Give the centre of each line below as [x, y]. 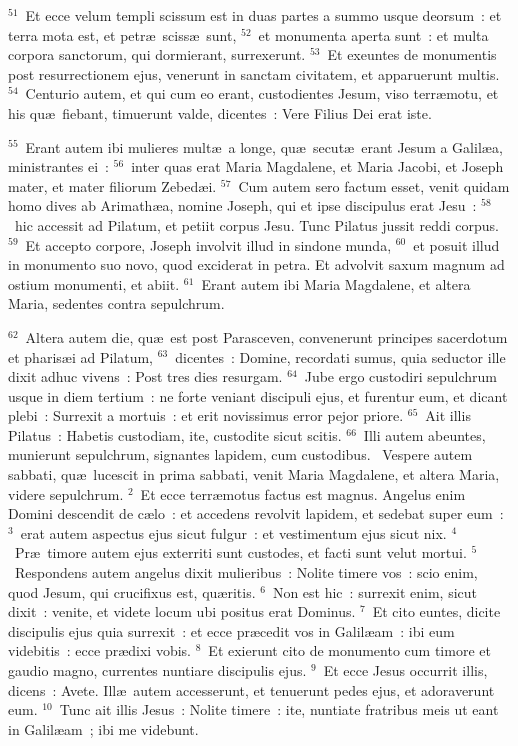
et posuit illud [456, 244]
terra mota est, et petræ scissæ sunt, [122, 34]
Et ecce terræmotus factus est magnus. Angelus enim [303, 493]
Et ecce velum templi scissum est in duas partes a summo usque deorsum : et [263, 15]
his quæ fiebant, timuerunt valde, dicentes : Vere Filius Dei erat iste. [220, 112]
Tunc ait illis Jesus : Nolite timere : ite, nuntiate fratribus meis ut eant [279, 709]
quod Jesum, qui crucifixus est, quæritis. [132, 591]
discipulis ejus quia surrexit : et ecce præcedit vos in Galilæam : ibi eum [231, 630]
